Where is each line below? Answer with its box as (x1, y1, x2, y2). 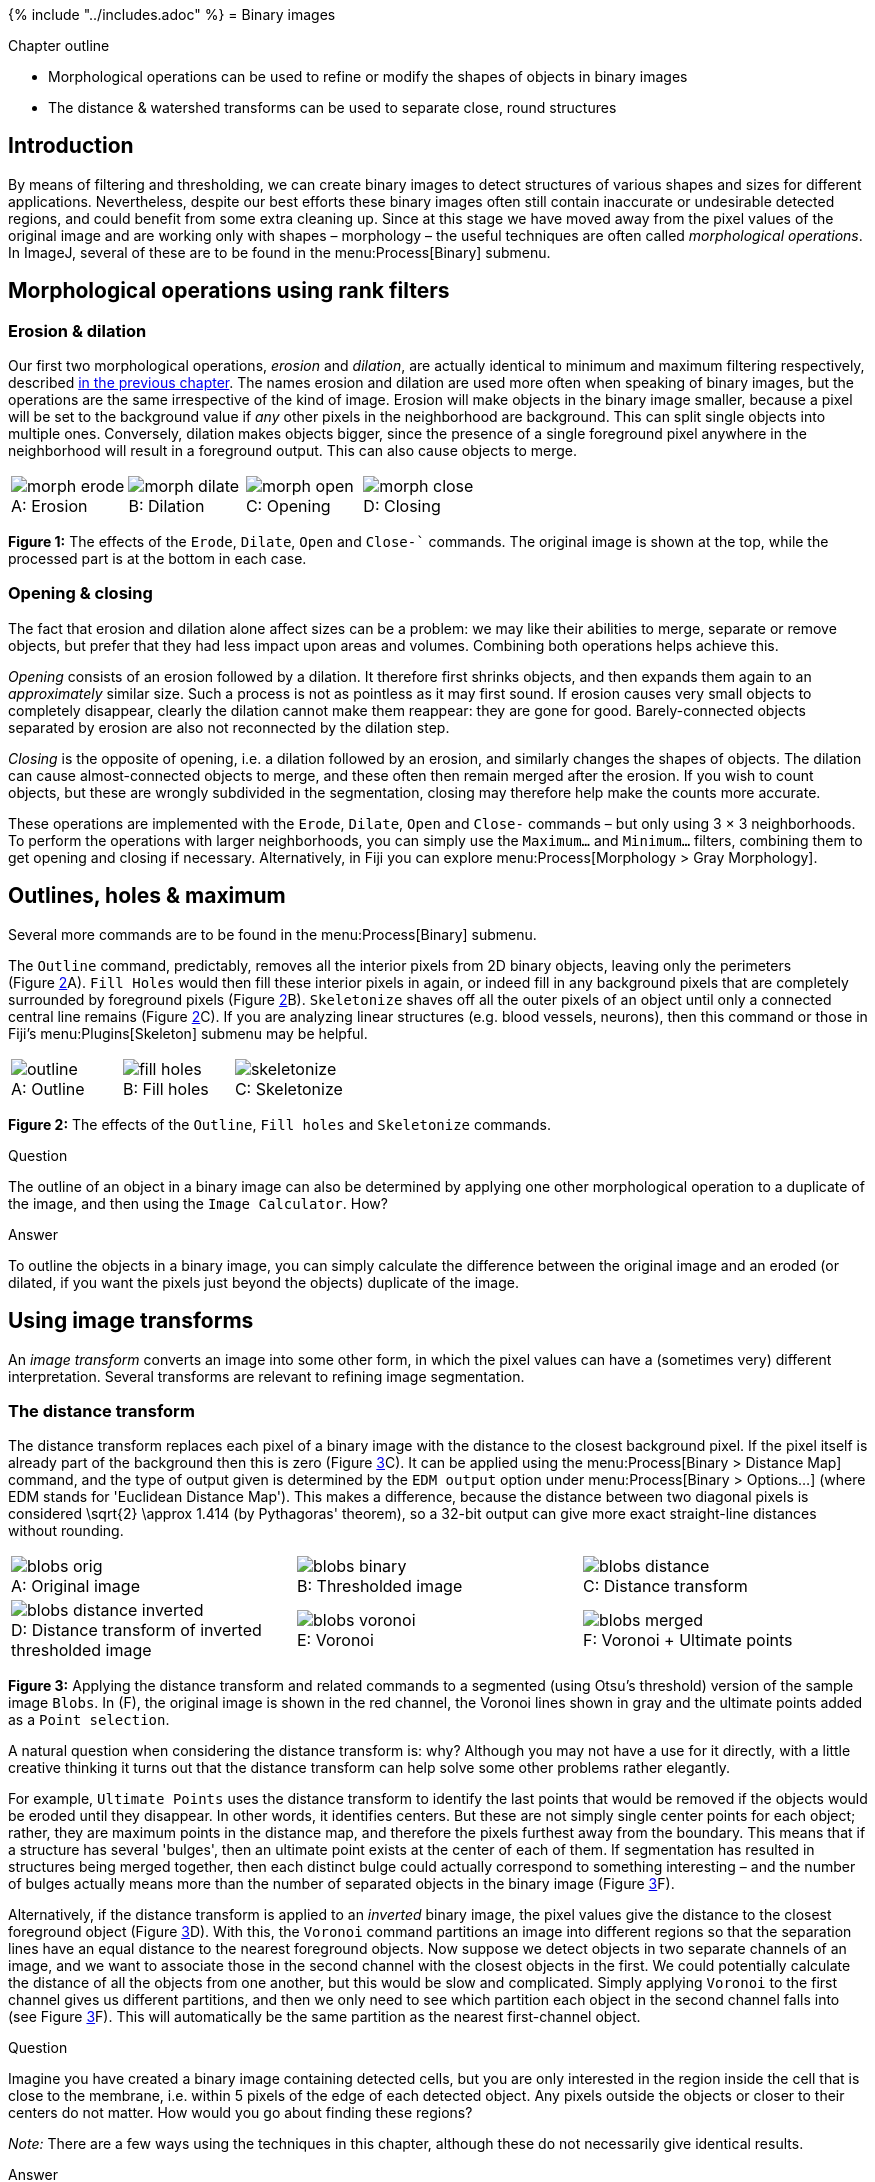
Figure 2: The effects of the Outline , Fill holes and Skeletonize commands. (8, 1115, 552, 1133)
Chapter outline (8, 37, 110, 54)
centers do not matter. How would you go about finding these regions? (8, 2104, 473, 2122)
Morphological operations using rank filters (8, 278, 450, 304)
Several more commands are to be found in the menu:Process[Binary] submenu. (8, 925, 537, 943)
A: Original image (11, 1576, 140, 1597)
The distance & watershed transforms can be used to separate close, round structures (48, 99, 617, 116)
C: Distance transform (582, 1576, 748, 1597)
